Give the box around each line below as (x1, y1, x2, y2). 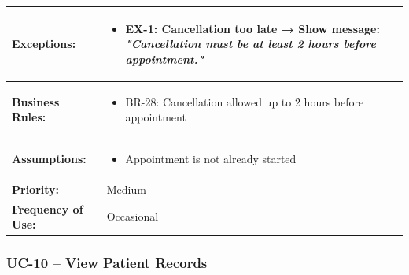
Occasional (106, 208, 159, 225)
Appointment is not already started (125, 150, 297, 166)
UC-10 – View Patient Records (6, 253, 208, 273)
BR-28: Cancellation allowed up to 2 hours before (125, 93, 364, 110)
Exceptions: (12, 35, 76, 52)
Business (12, 93, 60, 110)
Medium (106, 180, 146, 197)
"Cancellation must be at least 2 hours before (125, 35, 377, 52)
